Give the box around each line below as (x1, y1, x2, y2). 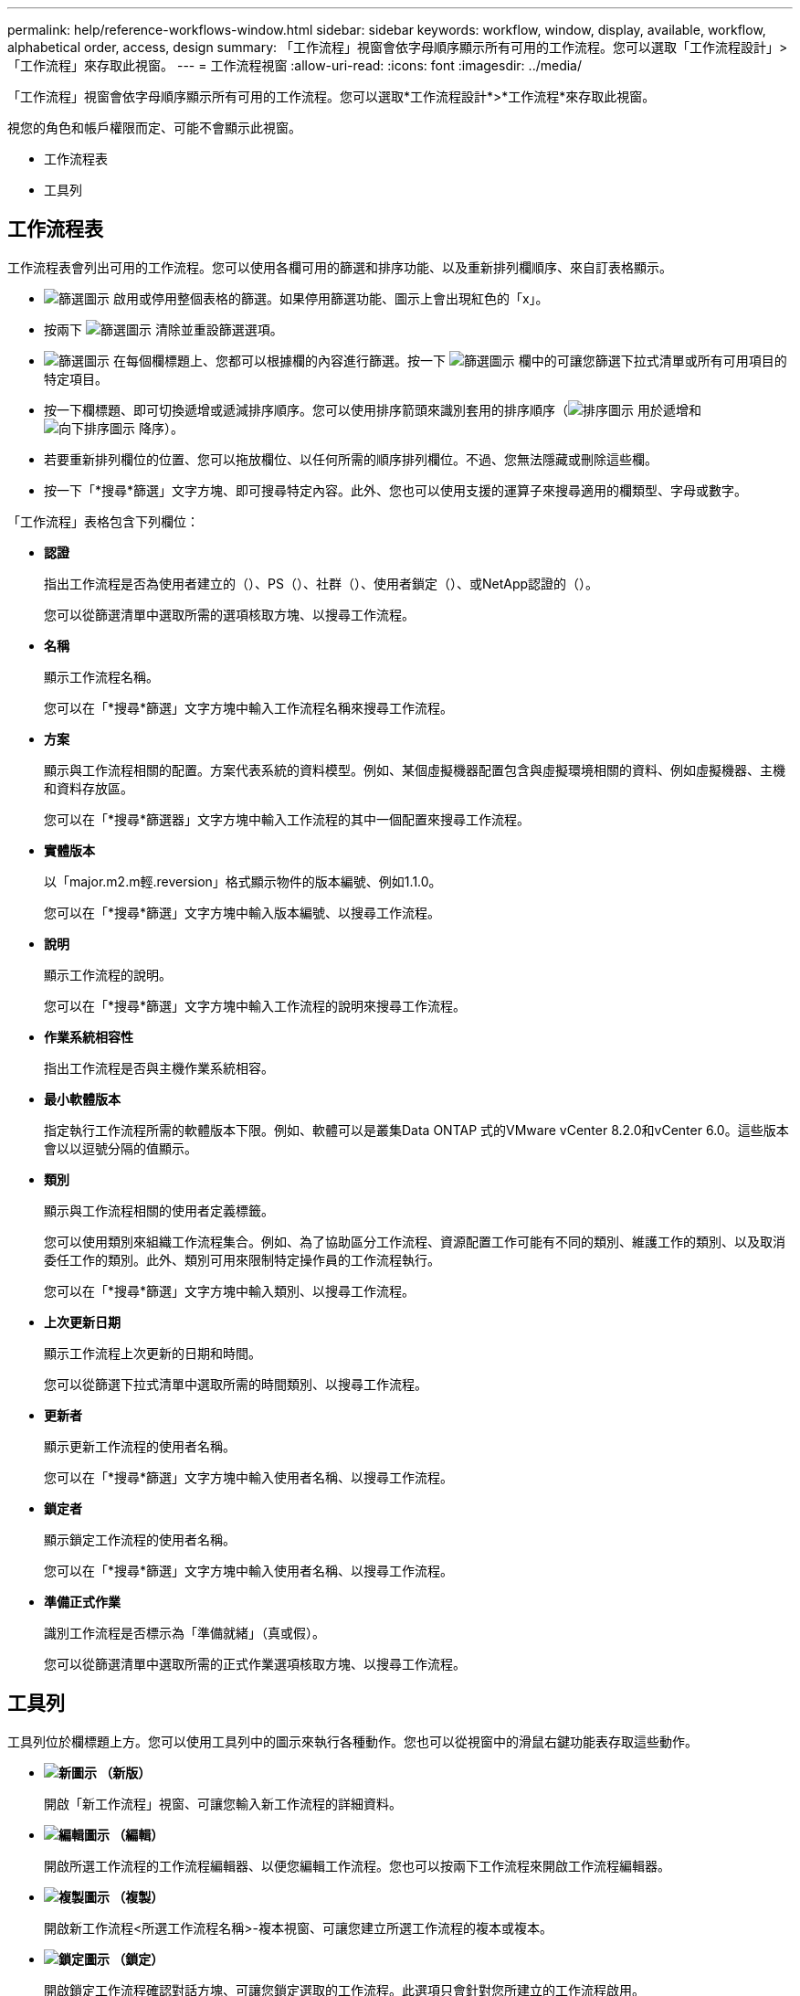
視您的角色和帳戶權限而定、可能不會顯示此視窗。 (7, 120, 301, 135)
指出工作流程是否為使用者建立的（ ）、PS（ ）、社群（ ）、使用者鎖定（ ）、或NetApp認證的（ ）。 (44, 575, 599, 591)
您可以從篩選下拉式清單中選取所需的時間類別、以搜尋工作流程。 (44, 1375, 427, 1392)
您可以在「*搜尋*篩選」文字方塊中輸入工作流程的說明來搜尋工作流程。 (44, 997, 467, 1014)
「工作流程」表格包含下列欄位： (7, 513, 199, 529)
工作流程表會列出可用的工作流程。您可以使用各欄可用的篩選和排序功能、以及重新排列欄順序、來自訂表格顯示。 (7, 259, 672, 275)
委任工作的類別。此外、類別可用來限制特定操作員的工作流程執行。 (44, 1251, 440, 1268)
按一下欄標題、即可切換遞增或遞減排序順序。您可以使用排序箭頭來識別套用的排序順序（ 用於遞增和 (44, 401, 701, 418)
